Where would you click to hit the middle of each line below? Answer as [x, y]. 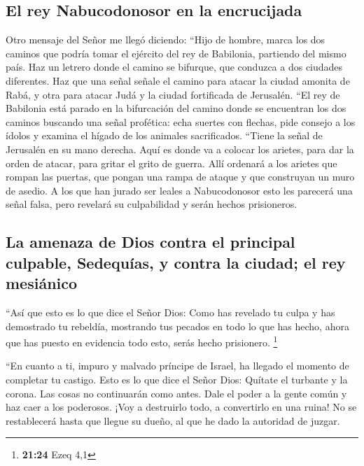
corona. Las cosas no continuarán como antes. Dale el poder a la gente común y [176, 393]
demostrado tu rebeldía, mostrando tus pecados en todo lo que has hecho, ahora [177, 326]
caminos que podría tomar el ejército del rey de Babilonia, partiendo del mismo [176, 53]
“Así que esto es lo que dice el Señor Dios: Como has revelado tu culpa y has [170, 312]
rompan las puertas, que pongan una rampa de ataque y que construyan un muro [180, 177]
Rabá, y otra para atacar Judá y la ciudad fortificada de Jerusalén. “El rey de [173, 94]
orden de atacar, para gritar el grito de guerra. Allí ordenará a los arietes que [171, 163]
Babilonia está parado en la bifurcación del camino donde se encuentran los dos [176, 108]
